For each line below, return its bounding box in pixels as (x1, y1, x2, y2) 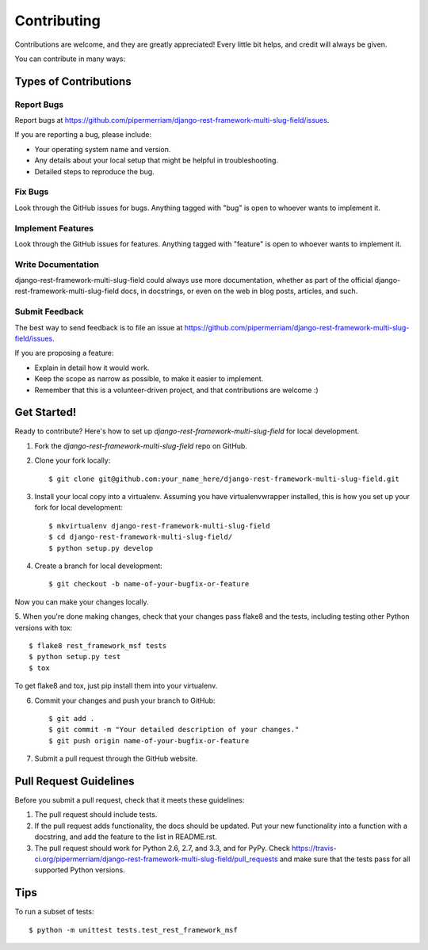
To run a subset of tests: (14, 907, 94, 917)
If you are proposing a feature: (14, 349, 114, 358)
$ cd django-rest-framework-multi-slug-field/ (48, 532, 233, 542)
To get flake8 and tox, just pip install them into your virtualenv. (14, 681, 218, 691)
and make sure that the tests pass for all (279, 854, 411, 864)
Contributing (14, 12, 101, 29)
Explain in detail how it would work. (34, 363, 150, 372)
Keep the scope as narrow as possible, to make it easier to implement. (34, 374, 264, 383)
